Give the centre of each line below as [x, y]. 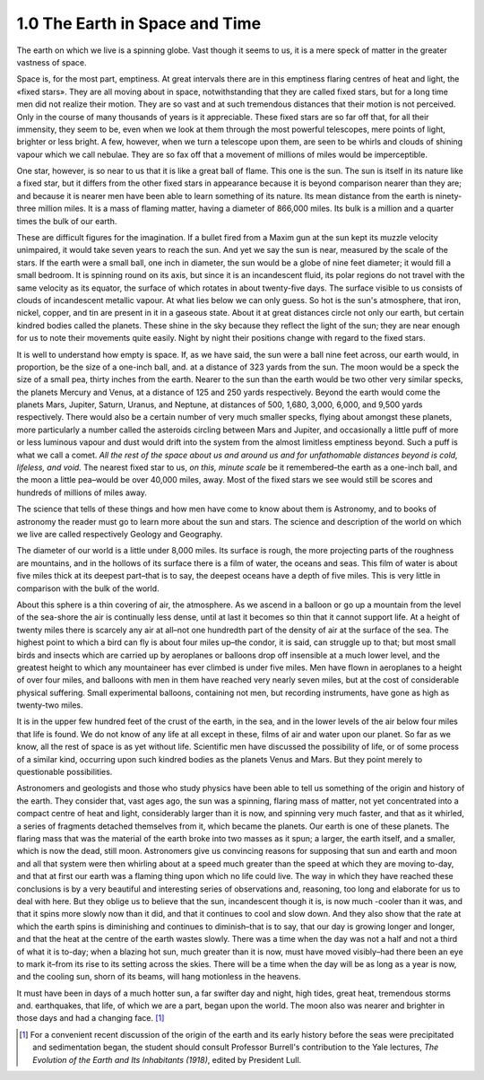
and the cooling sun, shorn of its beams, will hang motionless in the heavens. [159, 977]
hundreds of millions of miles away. [82, 492]
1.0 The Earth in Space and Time [139, 23]
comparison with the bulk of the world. [88, 588]
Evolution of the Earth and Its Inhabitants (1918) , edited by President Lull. [167, 1059]
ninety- [449, 196]
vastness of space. [52, 62]
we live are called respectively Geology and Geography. [120, 534]
